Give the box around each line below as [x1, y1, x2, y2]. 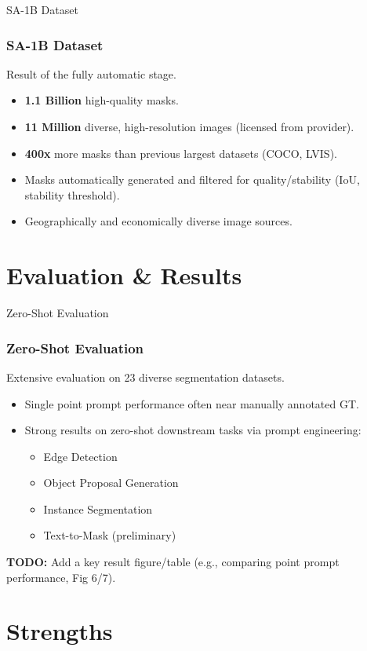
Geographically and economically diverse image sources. [24, 213, 293, 229]
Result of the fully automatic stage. [6, 65, 176, 82]
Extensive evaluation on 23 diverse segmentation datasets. [6, 368, 285, 385]
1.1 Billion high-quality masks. [24, 92, 179, 108]
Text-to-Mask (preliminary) [43, 527, 176, 543]
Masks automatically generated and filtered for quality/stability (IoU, [24, 171, 360, 188]
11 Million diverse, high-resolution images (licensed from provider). [24, 119, 354, 134]
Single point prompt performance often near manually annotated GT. [24, 395, 359, 411]
